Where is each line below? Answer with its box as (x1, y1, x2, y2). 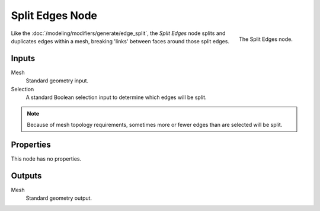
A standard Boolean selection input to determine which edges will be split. (25, 94, 207, 101)
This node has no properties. (11, 155, 82, 162)
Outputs (11, 171, 42, 181)
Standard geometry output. (25, 194, 92, 202)
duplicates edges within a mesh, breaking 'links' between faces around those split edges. (11, 37, 230, 44)
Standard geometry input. (25, 77, 89, 84)
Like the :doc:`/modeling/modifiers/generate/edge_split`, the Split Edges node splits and (11, 30, 226, 37)
